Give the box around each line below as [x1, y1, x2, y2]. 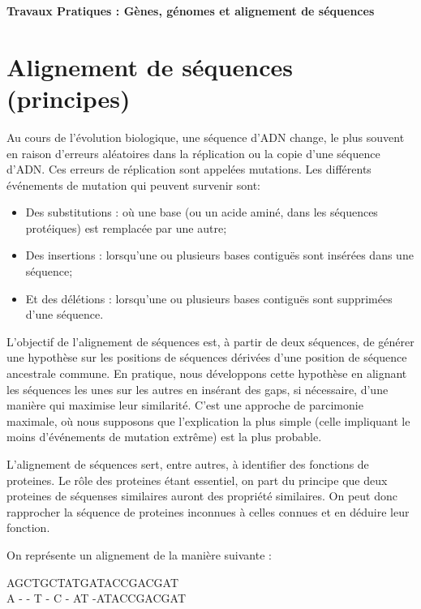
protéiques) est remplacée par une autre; [25, 219, 227, 236]
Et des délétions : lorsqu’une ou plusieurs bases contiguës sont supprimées [25, 289, 393, 307]
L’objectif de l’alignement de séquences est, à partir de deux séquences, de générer [6, 332, 415, 350]
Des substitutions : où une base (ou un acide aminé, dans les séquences [25, 204, 378, 221]
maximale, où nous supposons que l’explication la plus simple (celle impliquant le [6, 412, 410, 429]
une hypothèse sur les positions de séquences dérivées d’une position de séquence [6, 349, 407, 366]
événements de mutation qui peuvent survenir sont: [6, 176, 260, 193]
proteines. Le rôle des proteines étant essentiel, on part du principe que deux [6, 471, 388, 488]
